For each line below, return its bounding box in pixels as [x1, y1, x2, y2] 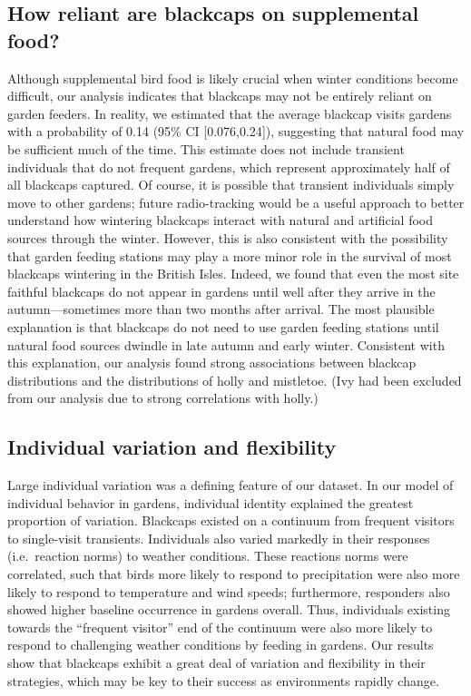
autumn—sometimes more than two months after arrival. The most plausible [7, 299, 435, 319]
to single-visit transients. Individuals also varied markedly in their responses [7, 528, 430, 547]
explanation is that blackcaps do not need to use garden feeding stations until [7, 317, 439, 336]
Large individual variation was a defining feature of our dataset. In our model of [7, 475, 454, 495]
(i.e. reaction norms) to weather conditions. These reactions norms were [7, 546, 408, 565]
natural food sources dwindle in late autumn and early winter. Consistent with [7, 335, 445, 354]
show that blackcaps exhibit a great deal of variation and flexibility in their [7, 653, 426, 672]
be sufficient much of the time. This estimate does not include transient [7, 139, 405, 158]
